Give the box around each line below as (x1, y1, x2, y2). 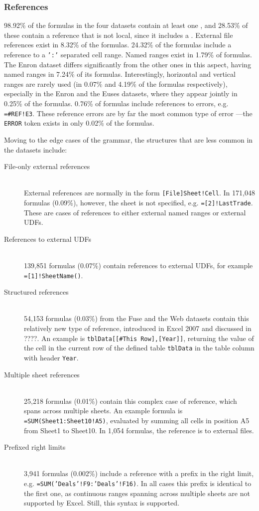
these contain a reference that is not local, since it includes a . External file (4, 29, 233, 40)
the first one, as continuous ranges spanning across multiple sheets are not (24, 488, 250, 498)
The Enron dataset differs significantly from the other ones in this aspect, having (4, 59, 251, 69)
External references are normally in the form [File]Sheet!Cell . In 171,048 (24, 187, 255, 198)
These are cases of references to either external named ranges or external (24, 207, 246, 217)
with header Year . (24, 352, 79, 362)
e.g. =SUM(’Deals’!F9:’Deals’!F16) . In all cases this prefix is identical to (24, 478, 252, 488)
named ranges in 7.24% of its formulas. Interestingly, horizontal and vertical (4, 69, 236, 79)
